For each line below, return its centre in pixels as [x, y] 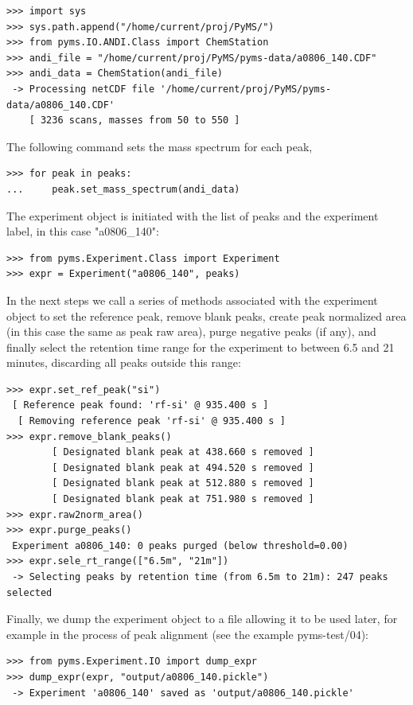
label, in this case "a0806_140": [83, 231]
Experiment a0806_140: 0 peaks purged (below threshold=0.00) [180, 545]
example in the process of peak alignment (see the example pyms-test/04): [187, 634]
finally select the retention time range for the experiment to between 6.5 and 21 [201, 347]
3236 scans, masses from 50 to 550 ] [140, 121]
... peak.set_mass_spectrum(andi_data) [123, 189]
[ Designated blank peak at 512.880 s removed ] [183, 483]
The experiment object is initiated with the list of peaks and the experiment [193, 215]
